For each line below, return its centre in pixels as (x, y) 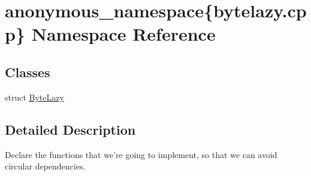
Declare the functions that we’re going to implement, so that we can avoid (141, 154)
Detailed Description (70, 129)
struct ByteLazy (34, 97)
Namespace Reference (123, 34)
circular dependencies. (45, 166)
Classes (28, 72)
